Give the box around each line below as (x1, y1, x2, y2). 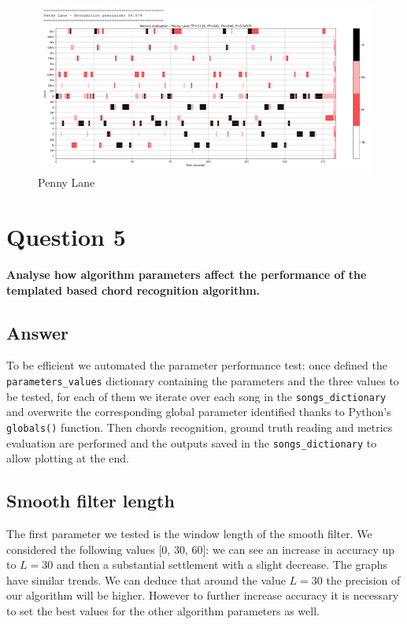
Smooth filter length (6, 488, 175, 513)
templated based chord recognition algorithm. (6, 281, 261, 298)
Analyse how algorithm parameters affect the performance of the (6, 266, 367, 283)
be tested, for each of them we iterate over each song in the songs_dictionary (6, 388, 387, 404)
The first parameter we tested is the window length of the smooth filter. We (6, 526, 372, 542)
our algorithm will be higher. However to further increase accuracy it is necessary (6, 587, 399, 604)
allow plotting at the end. (6, 450, 129, 466)
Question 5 (6, 221, 126, 253)
